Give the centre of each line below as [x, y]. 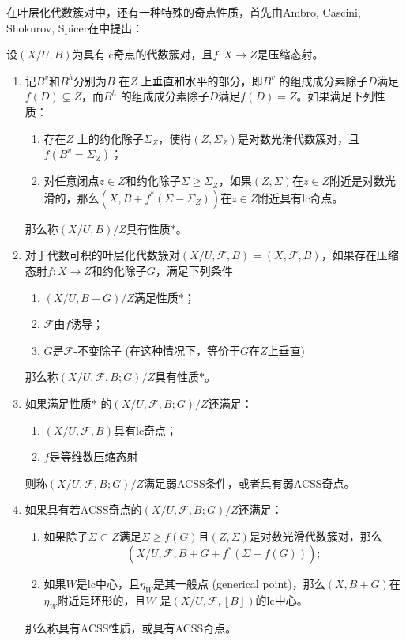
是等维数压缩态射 [94, 456]
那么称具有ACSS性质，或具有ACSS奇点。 [131, 628]
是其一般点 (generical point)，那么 [239, 584]
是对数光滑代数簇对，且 [298, 138]
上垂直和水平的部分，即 [202, 80]
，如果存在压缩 [360, 255]
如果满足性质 [58, 403]
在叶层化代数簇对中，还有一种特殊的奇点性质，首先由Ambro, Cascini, [184, 12]
